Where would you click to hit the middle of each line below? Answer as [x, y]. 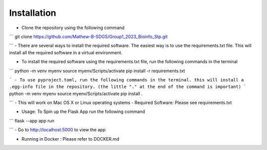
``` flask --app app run [32, 120]
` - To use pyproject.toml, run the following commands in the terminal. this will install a [127, 80]
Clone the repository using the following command [73, 28]
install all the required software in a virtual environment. [66, 52]
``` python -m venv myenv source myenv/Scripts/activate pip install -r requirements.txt [97, 71]
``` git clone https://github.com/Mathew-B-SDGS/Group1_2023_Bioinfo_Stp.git [89, 37]
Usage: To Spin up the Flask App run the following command [83, 112]
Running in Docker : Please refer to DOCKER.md [70, 139]
